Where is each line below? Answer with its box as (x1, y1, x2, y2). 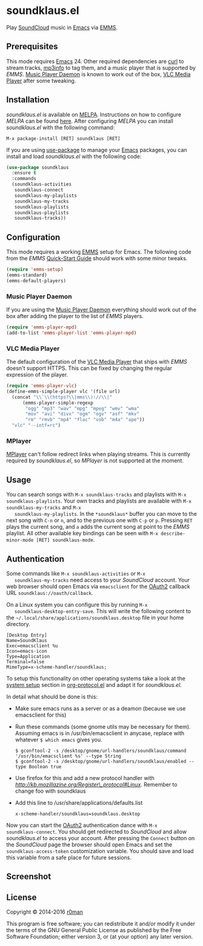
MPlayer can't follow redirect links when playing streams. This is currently (6, 451, 191, 458)
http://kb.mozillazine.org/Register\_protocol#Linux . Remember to (15, 781, 178, 788)
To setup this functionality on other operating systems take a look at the (6, 675, 186, 682)
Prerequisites (6, 41, 58, 52)
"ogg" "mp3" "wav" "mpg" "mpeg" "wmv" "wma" (25, 405, 139, 411)
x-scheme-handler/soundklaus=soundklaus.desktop (15, 811, 141, 817)
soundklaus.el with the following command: (6, 123, 115, 131)
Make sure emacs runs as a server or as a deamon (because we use (15, 705, 186, 712)
